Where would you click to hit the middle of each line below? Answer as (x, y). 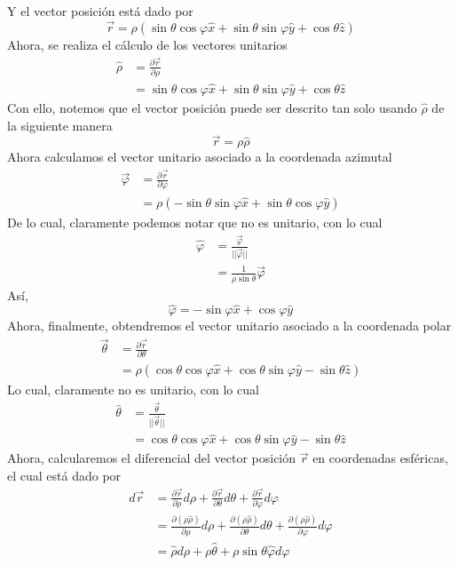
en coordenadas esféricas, (380, 458)
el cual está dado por (64, 476)
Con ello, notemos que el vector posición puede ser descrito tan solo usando (212, 108)
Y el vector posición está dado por (100, 11)
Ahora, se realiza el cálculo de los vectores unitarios (147, 44)
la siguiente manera (60, 125)
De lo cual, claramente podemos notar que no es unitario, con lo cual (195, 222)
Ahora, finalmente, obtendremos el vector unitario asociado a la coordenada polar (229, 326)
